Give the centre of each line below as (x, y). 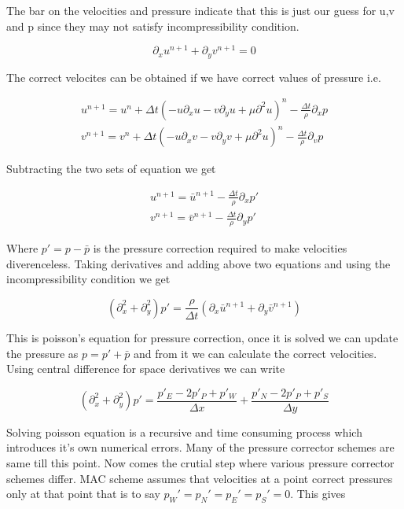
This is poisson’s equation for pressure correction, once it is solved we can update (202, 337)
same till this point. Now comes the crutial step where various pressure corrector (200, 462)
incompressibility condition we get (88, 279)
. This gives (318, 494)
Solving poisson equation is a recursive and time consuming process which (184, 432)
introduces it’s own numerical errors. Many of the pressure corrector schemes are (200, 447)
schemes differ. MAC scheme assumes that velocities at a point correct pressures (200, 478)
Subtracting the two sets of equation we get (111, 169)
